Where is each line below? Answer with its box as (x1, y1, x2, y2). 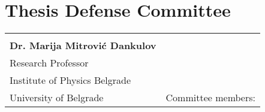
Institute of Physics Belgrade (10, 73, 131, 87)
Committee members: (165, 90, 255, 105)
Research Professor (10, 56, 89, 70)
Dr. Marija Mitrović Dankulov (10, 38, 156, 53)
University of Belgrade (10, 90, 104, 105)
